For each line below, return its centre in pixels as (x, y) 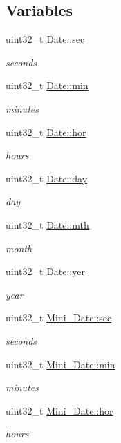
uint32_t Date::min (47, 85)
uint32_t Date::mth (47, 224)
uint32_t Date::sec (45, 39)
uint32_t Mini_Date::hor (59, 410)
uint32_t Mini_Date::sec (59, 318)
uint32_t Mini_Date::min (60, 364)
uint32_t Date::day (47, 178)
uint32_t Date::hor (46, 132)
